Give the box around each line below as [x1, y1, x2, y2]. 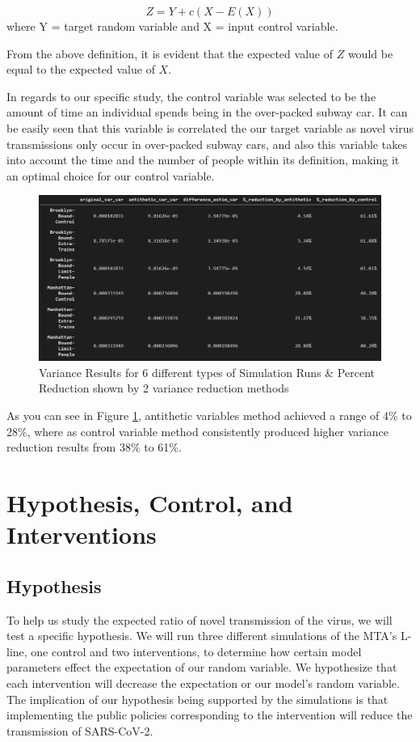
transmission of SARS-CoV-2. [6, 722, 153, 739]
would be [347, 45, 393, 61]
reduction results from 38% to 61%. [6, 439, 182, 456]
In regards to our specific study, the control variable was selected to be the [6, 87, 376, 104]
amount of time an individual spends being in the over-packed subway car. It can [6, 104, 408, 121]
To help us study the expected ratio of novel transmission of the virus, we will [6, 611, 393, 628]
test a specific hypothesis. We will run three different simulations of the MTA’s [6, 627, 397, 644]
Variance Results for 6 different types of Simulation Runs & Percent [39, 363, 375, 380]
